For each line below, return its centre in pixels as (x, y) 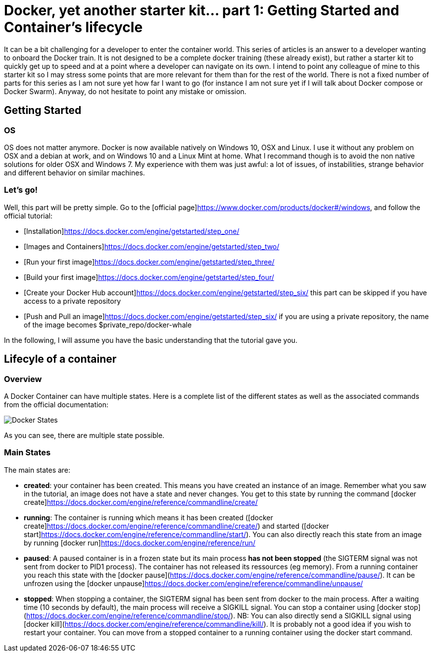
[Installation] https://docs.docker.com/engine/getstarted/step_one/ (132, 231)
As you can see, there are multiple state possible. (84, 435)
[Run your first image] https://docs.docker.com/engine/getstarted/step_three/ (149, 262)
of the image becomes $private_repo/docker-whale (108, 325)
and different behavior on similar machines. (74, 172)
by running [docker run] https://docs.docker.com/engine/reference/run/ (140, 543)
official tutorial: (28, 216)
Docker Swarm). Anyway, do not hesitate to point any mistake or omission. (125, 91)
